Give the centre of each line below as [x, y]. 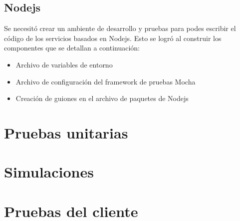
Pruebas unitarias [66, 132]
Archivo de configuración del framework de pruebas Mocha [106, 81]
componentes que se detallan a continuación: [72, 48]
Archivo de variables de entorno [64, 64]
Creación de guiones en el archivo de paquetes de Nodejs [102, 98]
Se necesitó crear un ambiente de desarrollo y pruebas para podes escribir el [120, 28]
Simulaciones [49, 172]
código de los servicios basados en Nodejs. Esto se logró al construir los [113, 38]
